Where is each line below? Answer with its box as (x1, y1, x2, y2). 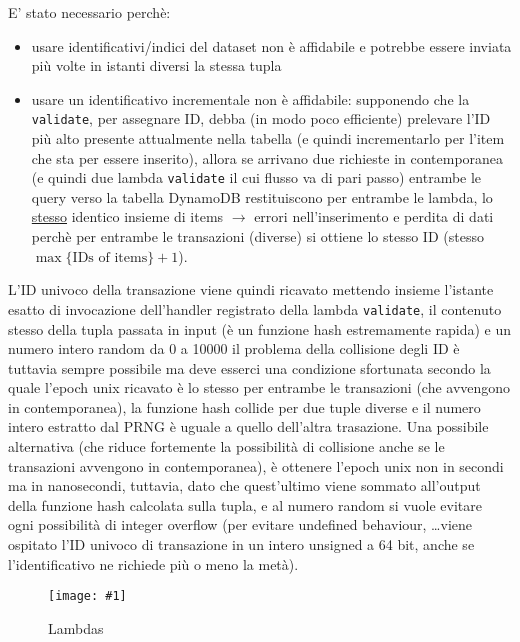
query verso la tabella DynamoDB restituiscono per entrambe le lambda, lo (31, 186, 493, 207)
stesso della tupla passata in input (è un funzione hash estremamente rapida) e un (8, 318, 512, 339)
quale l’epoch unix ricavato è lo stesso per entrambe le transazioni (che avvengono (8, 377, 511, 398)
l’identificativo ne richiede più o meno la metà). (8, 553, 299, 574)
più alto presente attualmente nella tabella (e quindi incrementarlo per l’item (31, 128, 505, 149)
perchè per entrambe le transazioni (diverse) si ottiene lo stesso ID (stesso (31, 226, 484, 247)
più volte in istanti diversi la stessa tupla (31, 55, 282, 76)
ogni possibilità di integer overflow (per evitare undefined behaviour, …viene (8, 514, 473, 535)
